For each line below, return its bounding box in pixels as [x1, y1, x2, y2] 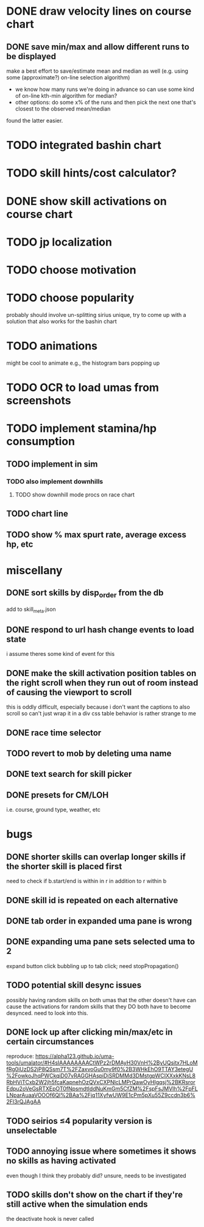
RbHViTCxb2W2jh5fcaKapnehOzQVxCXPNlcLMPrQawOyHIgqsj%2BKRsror [6, 1079, 196, 1086]
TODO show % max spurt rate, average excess [6, 530, 187, 540]
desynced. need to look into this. [6, 1009, 88, 1016]
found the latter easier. [6, 117, 63, 124]
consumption [6, 435, 75, 448]
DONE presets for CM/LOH [6, 790, 109, 800]
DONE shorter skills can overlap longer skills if [6, 851, 186, 862]
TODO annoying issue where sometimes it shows [6, 1146, 197, 1157]
